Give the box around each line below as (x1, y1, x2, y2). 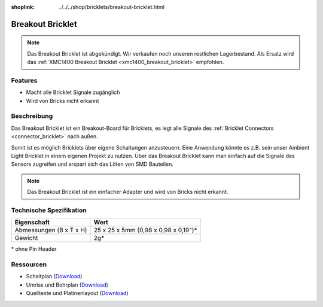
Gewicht (14, 234, 38, 242)
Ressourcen (11, 260, 47, 269)
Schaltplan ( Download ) (26, 273, 83, 280)
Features (11, 76, 38, 84)
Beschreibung (11, 112, 53, 120)
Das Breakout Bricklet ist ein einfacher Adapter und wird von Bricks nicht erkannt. (27, 189, 228, 196)
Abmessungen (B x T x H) (14, 226, 87, 235)
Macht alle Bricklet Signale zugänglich (26, 89, 120, 96)
